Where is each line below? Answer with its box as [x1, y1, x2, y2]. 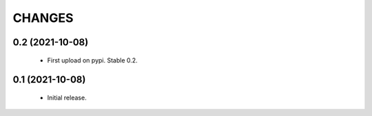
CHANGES [12, 10, 74, 25]
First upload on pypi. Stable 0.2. [47, 56, 138, 65]
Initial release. [47, 93, 87, 102]
